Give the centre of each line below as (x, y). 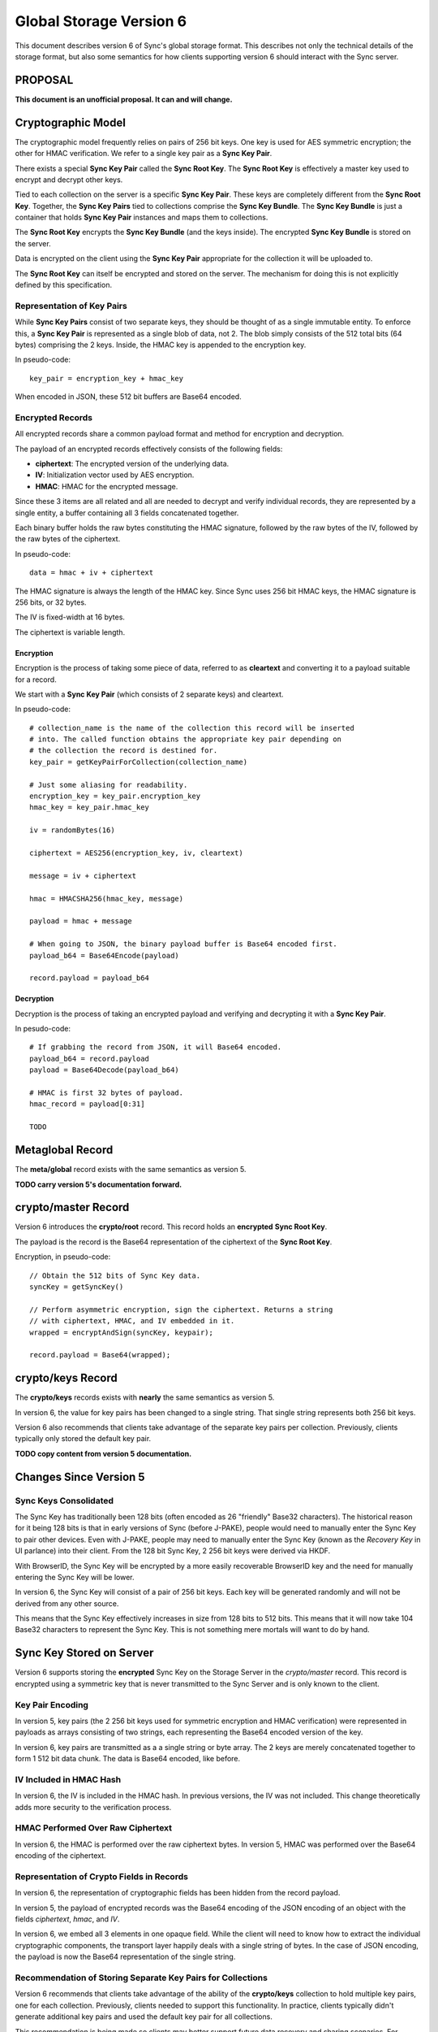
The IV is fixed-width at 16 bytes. (70, 617)
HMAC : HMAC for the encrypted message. (107, 486)
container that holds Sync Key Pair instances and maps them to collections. (142, 217)
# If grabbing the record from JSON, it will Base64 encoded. (156, 1047)
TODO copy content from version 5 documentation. (103, 1453)
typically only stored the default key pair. (83, 1439)
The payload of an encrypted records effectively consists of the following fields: (149, 449)
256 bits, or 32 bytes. (51, 602)
